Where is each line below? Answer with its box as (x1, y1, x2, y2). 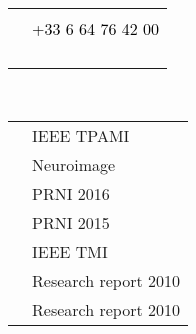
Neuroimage (32, 152, 116, 176)
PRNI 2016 (32, 181, 110, 205)
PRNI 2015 (32, 210, 110, 234)
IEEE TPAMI (32, 123, 130, 147)
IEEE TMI (32, 239, 108, 263)
